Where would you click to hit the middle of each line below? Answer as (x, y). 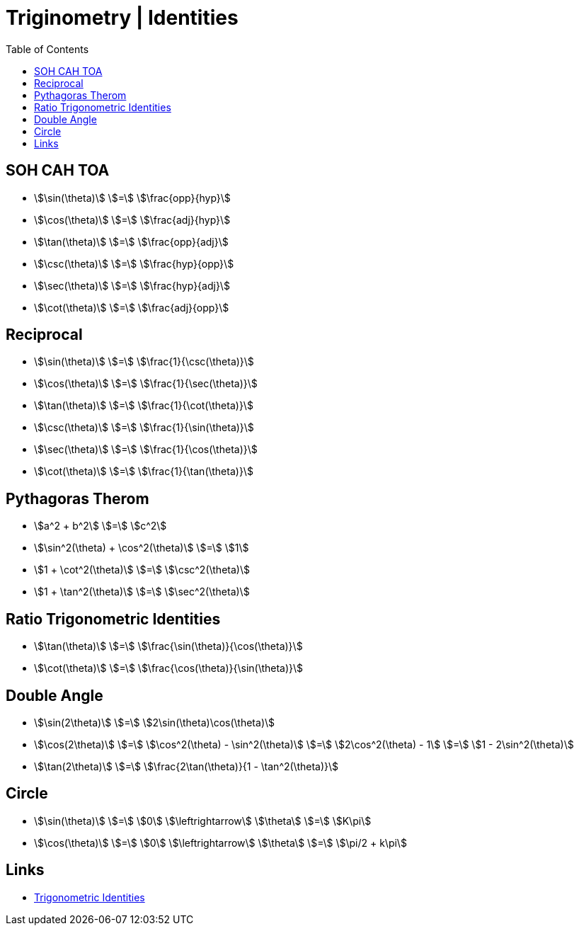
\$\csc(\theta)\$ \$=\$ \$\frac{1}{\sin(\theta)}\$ (144, 428)
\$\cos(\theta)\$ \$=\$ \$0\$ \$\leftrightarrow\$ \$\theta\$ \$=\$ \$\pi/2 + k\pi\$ (220, 843)
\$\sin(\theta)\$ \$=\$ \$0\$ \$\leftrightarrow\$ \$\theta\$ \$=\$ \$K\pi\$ (203, 821)
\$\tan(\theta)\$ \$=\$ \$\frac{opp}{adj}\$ (131, 241)
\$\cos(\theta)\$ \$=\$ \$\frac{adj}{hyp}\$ (132, 219)
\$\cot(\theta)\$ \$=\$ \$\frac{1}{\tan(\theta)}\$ (144, 472)
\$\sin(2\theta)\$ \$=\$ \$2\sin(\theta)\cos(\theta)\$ (155, 722)
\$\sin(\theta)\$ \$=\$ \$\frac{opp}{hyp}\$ (132, 198)
